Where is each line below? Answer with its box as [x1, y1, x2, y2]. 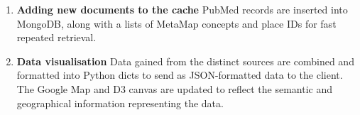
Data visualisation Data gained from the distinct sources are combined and [16, 53, 354, 68]
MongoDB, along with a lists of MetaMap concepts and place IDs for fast [16, 16, 337, 31]
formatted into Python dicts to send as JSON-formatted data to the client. [16, 67, 343, 82]
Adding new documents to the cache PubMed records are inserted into [16, 2, 348, 16]
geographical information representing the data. [16, 95, 224, 110]
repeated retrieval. [16, 30, 97, 45]
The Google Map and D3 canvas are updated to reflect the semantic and [16, 81, 333, 96]
